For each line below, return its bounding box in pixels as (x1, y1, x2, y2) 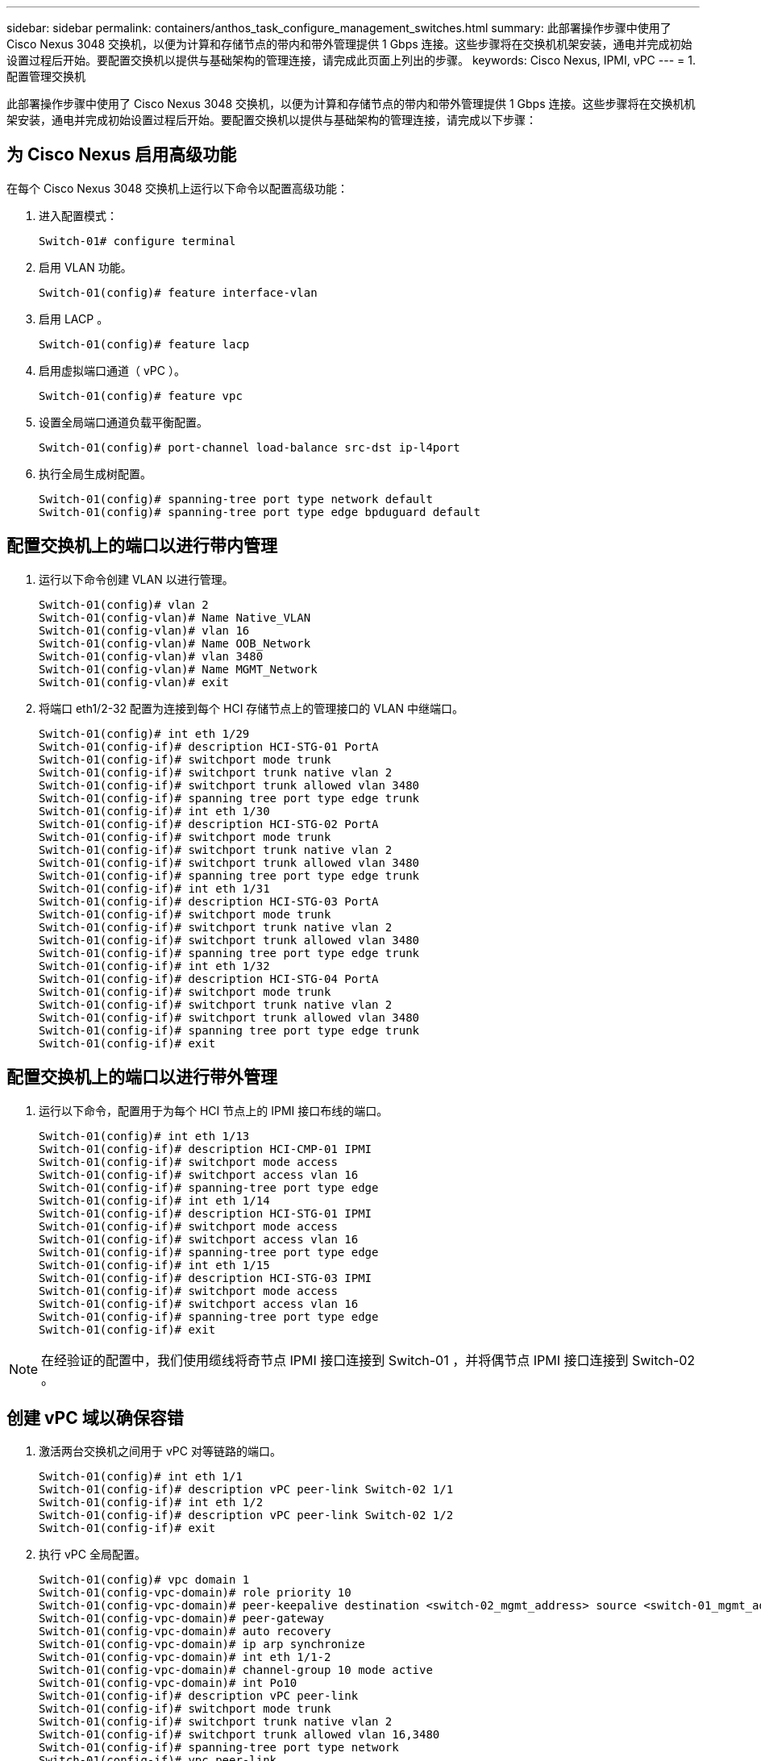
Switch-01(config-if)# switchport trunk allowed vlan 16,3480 (39, 1728, 440, 1742)
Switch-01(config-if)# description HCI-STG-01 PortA (39, 739, 379, 753)
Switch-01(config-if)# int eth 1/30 (39, 804, 270, 818)
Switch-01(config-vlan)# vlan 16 (39, 623, 250, 637)
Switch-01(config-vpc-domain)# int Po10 (39, 1676, 297, 1690)
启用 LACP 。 (39, 311, 109, 326)
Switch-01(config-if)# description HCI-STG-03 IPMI (39, 1271, 372, 1284)
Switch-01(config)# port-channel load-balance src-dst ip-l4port (39, 440, 460, 454)
